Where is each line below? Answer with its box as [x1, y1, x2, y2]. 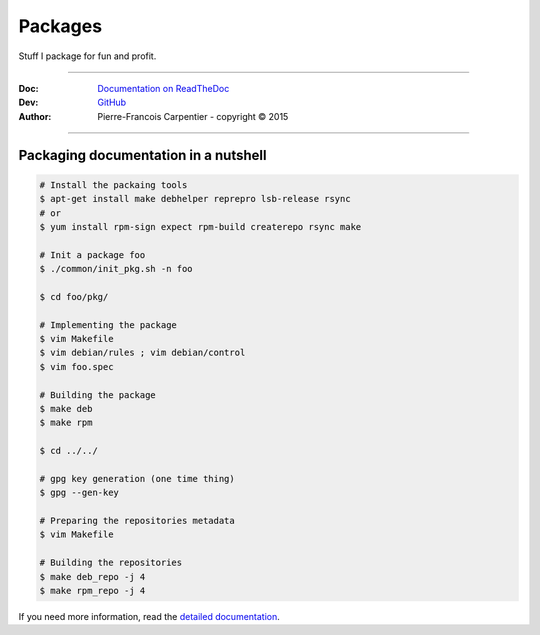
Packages [18, 15, 103, 37]
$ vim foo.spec [39, 361, 114, 372]
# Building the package [39, 389, 157, 400]
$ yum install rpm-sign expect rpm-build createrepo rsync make [39, 221, 362, 232]
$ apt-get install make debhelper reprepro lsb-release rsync [39, 193, 351, 205]
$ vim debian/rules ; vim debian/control [39, 347, 246, 359]
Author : [18, 110, 52, 122]
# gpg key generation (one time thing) [39, 473, 235, 484]
